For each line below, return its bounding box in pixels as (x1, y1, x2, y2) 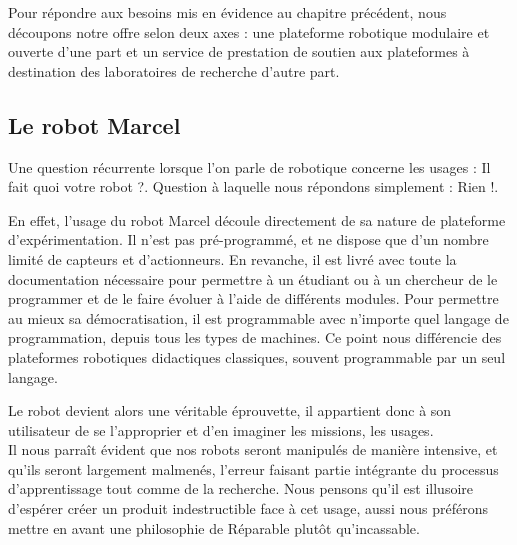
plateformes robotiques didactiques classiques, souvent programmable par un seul (8, 346, 506, 367)
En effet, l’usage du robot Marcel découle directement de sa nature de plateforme (8, 209, 506, 230)
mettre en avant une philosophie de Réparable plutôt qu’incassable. (8, 517, 420, 538)
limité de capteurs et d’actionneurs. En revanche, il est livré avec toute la (8, 248, 457, 269)
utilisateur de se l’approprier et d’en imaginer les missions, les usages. (8, 419, 434, 440)
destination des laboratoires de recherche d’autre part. (8, 60, 340, 81)
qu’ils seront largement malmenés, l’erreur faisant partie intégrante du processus (8, 458, 499, 479)
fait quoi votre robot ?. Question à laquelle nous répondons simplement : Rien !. (8, 176, 499, 197)
